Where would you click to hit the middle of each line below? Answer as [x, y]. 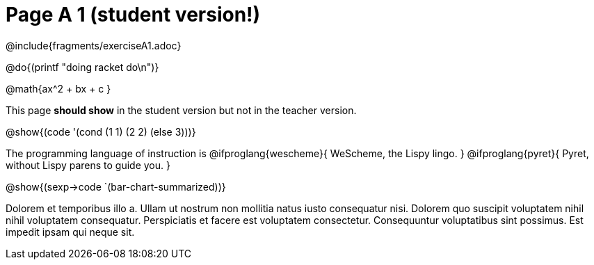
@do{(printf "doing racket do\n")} [82, 67]
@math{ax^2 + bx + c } [58, 88]
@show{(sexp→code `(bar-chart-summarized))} [116, 186]
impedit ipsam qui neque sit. [70, 232]
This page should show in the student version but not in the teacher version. [181, 110]
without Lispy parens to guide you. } [88, 165]
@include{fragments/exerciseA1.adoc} [94, 45]
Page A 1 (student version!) [133, 15]
